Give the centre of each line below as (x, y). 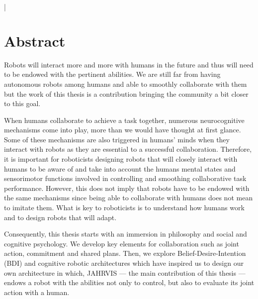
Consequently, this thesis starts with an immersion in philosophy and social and (126, 234)
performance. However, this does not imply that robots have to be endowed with (127, 188)
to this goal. (22, 103)
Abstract (35, 40)
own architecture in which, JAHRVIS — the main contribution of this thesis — (125, 272)
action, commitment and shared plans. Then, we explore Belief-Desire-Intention (125, 253)
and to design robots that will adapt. (60, 217)
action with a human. (37, 292)
